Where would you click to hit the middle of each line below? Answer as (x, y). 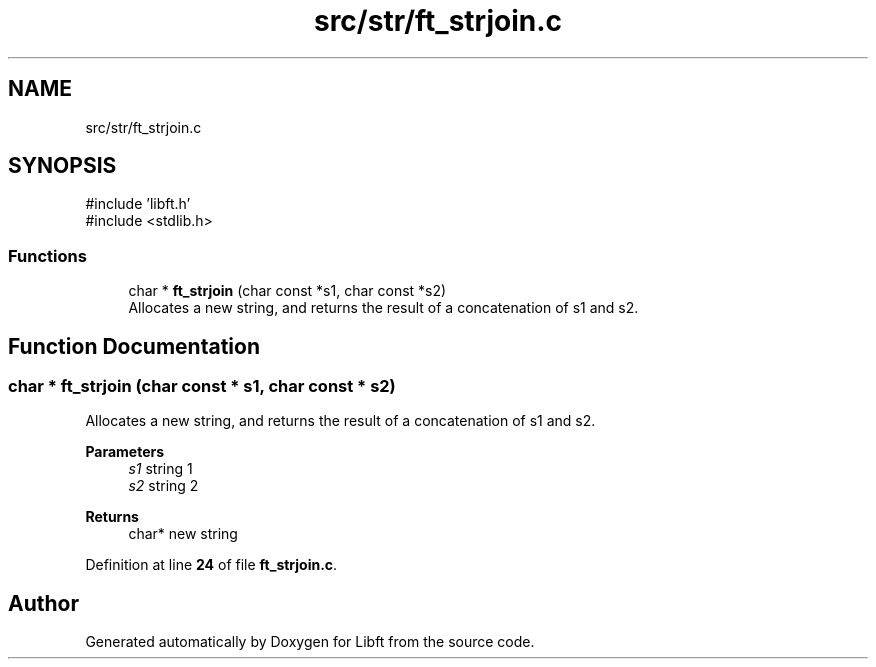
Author (43, 603)
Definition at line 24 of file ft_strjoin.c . (211, 565)
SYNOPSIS (62, 166)
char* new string (183, 534)
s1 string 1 (160, 469)
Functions (47, 255)
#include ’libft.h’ (138, 204)
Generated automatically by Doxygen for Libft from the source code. (310, 642)
